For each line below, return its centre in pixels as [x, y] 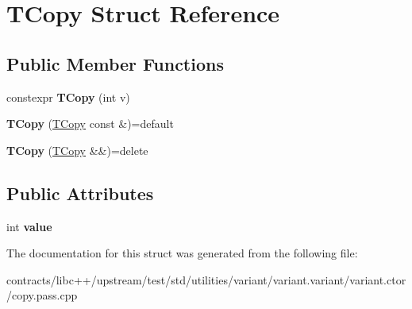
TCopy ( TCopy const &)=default [90, 124]
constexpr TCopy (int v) [68, 97]
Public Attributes [80, 193]
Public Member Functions [115, 63]
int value [29, 226]
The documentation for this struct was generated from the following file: [182, 253]
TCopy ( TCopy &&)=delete [77, 150]
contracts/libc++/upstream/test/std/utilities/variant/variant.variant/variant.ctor [206, 279]
